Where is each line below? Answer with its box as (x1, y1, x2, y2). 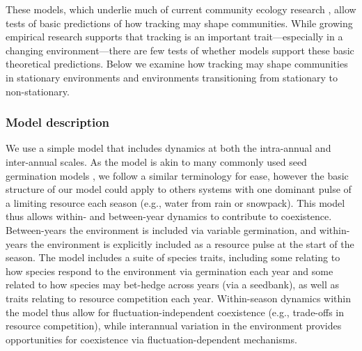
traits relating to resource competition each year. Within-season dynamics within (6, 290, 352, 305)
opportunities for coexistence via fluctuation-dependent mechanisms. (6, 331, 297, 346)
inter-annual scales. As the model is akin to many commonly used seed (6, 154, 307, 169)
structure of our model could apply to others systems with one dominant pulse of (6, 182, 352, 196)
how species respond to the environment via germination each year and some (6, 263, 333, 278)
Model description (6, 114, 110, 131)
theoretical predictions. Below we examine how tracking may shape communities (6, 56, 348, 71)
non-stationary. (6, 84, 70, 98)
